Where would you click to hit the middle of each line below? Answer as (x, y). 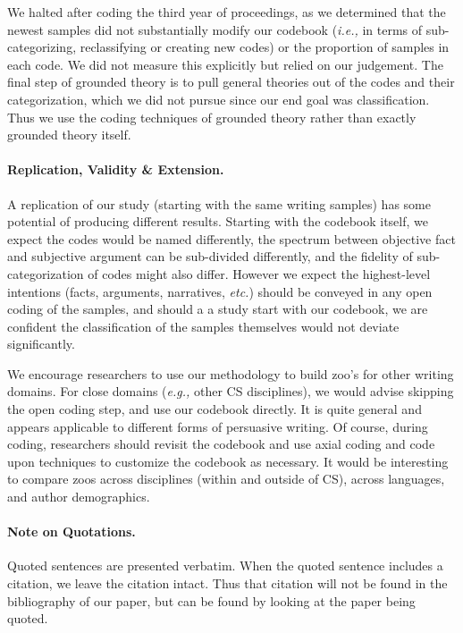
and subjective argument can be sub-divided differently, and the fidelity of (210, 256)
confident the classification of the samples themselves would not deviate (203, 326)
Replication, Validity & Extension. (116, 169)
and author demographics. (79, 497)
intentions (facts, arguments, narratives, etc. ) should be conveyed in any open (220, 291)
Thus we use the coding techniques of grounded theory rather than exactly (212, 117)
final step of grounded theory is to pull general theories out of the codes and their (231, 82)
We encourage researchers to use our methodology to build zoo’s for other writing (231, 373)
